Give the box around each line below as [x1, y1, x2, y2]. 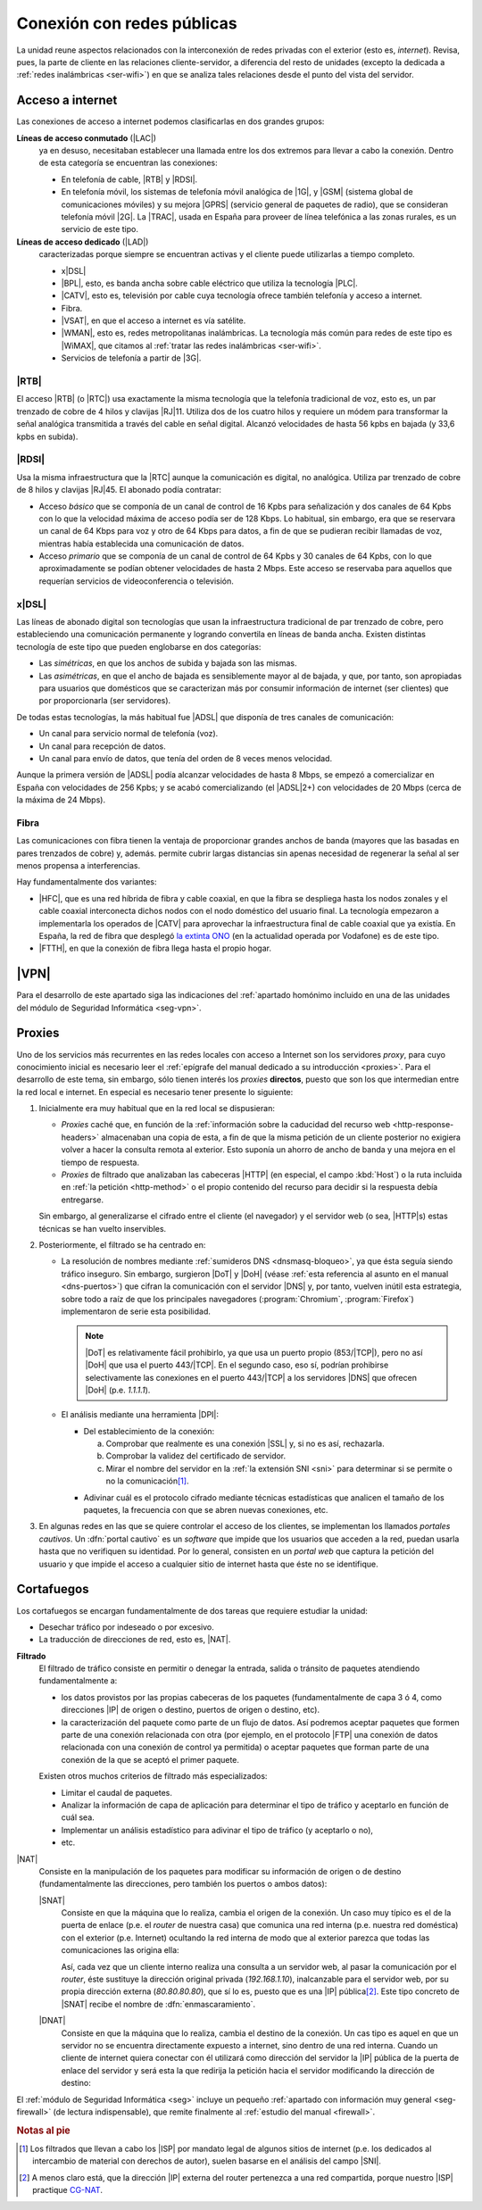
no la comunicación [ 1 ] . [105, 1475, 189, 1486]
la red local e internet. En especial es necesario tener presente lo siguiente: [16, 1086, 294, 1097]
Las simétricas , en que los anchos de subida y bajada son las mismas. [38, 658, 297, 669]
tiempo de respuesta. [61, 1157, 140, 1167]
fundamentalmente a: [38, 1675, 118, 1686]
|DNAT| [38, 2015, 66, 2026]
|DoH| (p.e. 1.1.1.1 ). [85, 1384, 151, 1395]
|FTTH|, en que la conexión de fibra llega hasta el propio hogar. [38, 943, 272, 954]
